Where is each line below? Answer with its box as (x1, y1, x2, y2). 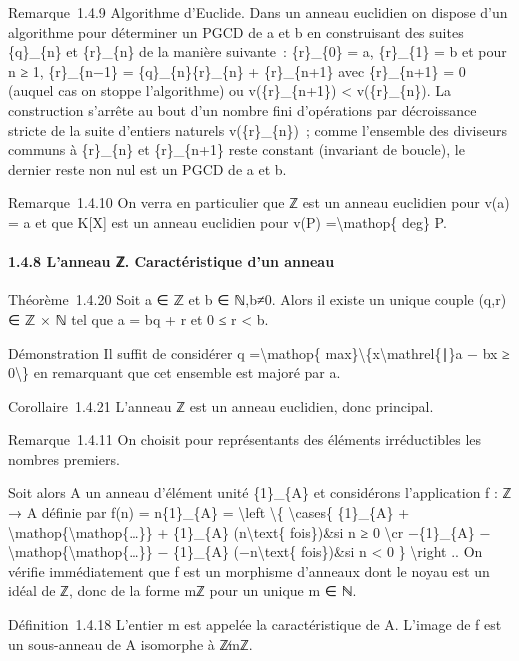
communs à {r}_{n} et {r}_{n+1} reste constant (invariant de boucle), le (8, 139, 465, 160)
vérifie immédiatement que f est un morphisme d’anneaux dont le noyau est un (8, 560, 490, 581)
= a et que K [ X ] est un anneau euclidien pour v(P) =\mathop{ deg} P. (8, 211, 447, 232)
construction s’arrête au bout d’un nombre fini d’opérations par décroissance (8, 99, 477, 120)
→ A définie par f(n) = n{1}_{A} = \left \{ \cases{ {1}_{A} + (8, 502, 410, 523)
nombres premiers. (8, 448, 120, 469)
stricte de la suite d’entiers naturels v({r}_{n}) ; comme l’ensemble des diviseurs (8, 119, 507, 140)
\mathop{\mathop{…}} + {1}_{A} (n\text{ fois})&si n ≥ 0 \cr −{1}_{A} (8, 521, 475, 542)
